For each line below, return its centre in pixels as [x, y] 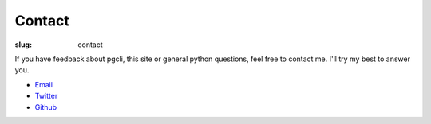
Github [46, 107]
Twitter [46, 96]
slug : [23, 45]
